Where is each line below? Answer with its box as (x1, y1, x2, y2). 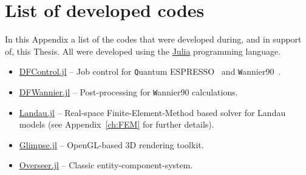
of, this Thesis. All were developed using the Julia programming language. (5, 44, 281, 57)
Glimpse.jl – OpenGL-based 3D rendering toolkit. (19, 138, 204, 151)
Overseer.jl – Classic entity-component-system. (19, 159, 193, 171)
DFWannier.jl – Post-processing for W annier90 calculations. (19, 85, 238, 98)
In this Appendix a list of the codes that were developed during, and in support (5, 33, 302, 46)
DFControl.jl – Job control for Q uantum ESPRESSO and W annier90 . (19, 65, 281, 78)
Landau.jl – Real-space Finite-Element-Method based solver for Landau (19, 106, 286, 118)
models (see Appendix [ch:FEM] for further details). (19, 118, 214, 131)
